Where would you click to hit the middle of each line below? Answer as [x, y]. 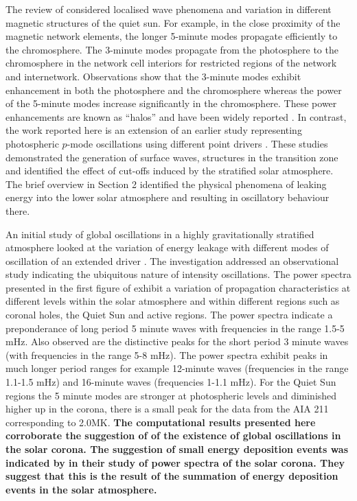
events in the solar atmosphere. [81, 489]
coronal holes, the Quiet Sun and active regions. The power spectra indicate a [169, 315]
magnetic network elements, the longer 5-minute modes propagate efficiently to [172, 36]
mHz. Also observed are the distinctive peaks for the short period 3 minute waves [177, 341]
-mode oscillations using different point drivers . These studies [197, 143]
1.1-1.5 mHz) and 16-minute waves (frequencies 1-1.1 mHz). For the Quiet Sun [171, 382]
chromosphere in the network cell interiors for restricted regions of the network [171, 63]
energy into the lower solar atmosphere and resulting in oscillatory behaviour [168, 197]
